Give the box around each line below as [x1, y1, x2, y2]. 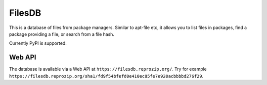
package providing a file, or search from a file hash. [9, 31, 115, 37]
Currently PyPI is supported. [9, 40, 67, 46]
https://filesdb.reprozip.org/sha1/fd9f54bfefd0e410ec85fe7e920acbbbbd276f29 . [9, 73, 204, 79]
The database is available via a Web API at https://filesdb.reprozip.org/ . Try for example [9, 66, 207, 72]
